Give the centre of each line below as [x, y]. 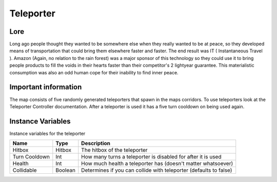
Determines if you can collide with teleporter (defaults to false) [157, 170]
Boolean [65, 170]
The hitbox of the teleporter [115, 150]
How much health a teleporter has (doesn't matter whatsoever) [157, 164]
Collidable [25, 170]
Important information [46, 87]
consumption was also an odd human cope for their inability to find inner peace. [94, 72]
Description [96, 144]
